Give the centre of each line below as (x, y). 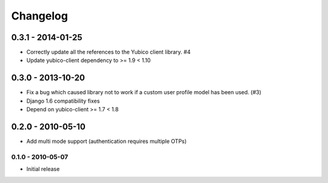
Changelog (39, 16)
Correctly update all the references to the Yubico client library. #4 (108, 52)
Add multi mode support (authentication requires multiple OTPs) (107, 141)
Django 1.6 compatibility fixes (63, 101)
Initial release (43, 169)
